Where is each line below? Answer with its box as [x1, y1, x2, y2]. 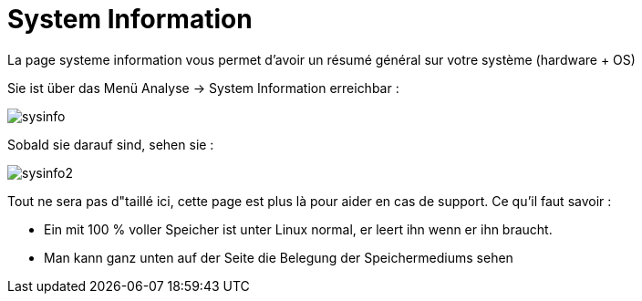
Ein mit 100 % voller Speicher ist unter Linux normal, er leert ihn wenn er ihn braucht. [44, 221, 553, 237]
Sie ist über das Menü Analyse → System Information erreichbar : [7, 79, 399, 96]
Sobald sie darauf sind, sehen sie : [7, 136, 214, 152]
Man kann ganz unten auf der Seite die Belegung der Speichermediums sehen [44, 249, 513, 265]
